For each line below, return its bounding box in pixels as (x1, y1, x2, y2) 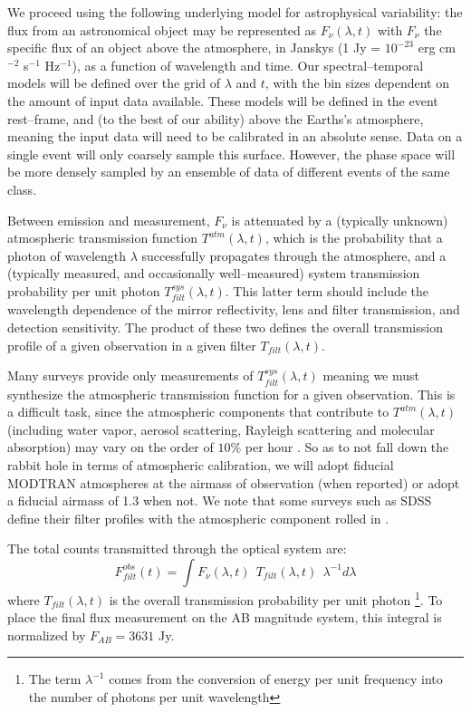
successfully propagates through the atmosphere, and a (141, 245, 447, 265)
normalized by (7, 625, 86, 644)
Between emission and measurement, (7, 210, 210, 229)
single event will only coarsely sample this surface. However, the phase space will (7, 144, 456, 163)
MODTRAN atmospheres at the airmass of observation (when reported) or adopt (7, 473, 460, 492)
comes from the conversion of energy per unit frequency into (109, 669, 443, 688)
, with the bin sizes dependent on (264, 73, 450, 92)
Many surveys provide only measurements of (7, 366, 254, 385)
